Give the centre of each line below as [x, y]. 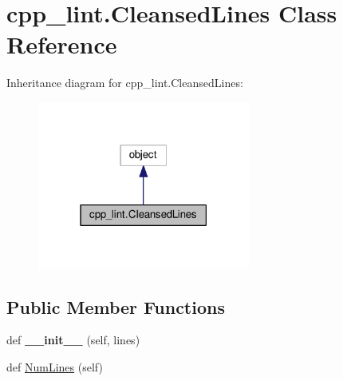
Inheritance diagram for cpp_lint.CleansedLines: [125, 83]
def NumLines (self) [55, 367]
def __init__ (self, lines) [73, 340]
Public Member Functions [116, 306]
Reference [62, 44]
